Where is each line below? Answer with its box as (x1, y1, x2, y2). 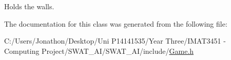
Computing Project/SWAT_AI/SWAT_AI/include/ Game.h (4, 45, 194, 56)
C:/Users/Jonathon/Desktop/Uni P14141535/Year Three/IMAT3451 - (4, 35, 226, 46)
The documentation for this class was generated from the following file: (4, 18, 227, 29)
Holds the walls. (4, 1, 54, 11)
